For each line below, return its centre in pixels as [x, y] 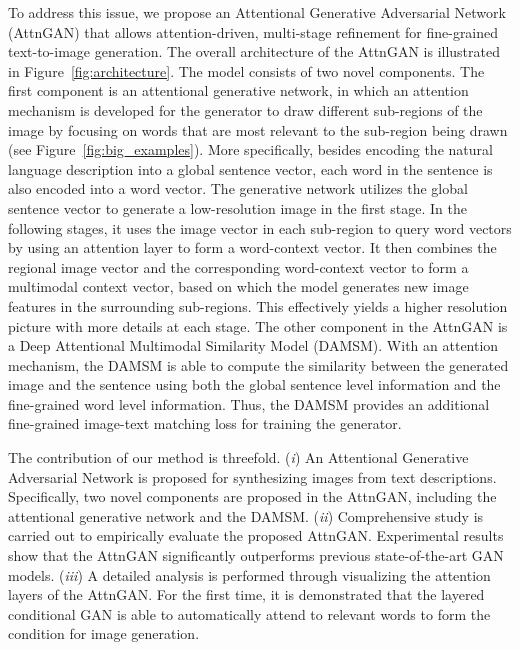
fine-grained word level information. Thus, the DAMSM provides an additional [249, 403]
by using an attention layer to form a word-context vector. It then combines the [252, 247]
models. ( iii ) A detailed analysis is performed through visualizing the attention [249, 574]
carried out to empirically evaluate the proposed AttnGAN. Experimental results [256, 535]
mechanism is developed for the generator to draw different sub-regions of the [245, 109]
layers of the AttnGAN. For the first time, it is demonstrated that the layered [246, 594]
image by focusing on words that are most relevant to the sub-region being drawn [258, 129]
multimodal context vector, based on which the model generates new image [238, 286]
